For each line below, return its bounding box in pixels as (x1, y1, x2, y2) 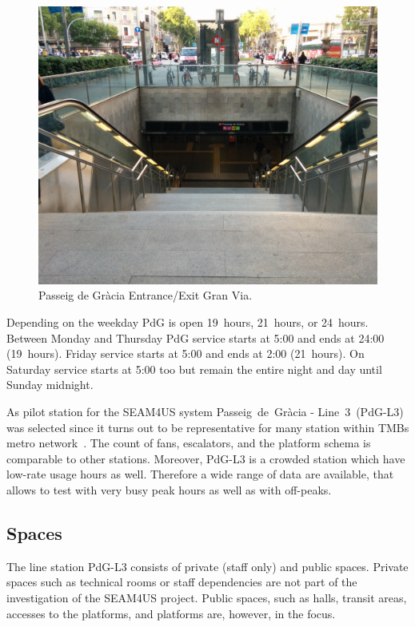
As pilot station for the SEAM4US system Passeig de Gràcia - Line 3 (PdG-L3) (6, 403, 404, 419)
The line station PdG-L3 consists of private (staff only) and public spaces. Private (6, 558, 409, 574)
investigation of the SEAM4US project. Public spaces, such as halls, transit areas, (6, 589, 407, 605)
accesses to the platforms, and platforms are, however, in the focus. (6, 605, 336, 621)
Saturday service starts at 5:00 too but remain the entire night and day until (6, 360, 382, 377)
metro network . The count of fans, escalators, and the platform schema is (6, 435, 371, 451)
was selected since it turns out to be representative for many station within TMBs (6, 419, 409, 435)
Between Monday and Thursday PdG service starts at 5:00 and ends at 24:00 (6, 329, 385, 346)
